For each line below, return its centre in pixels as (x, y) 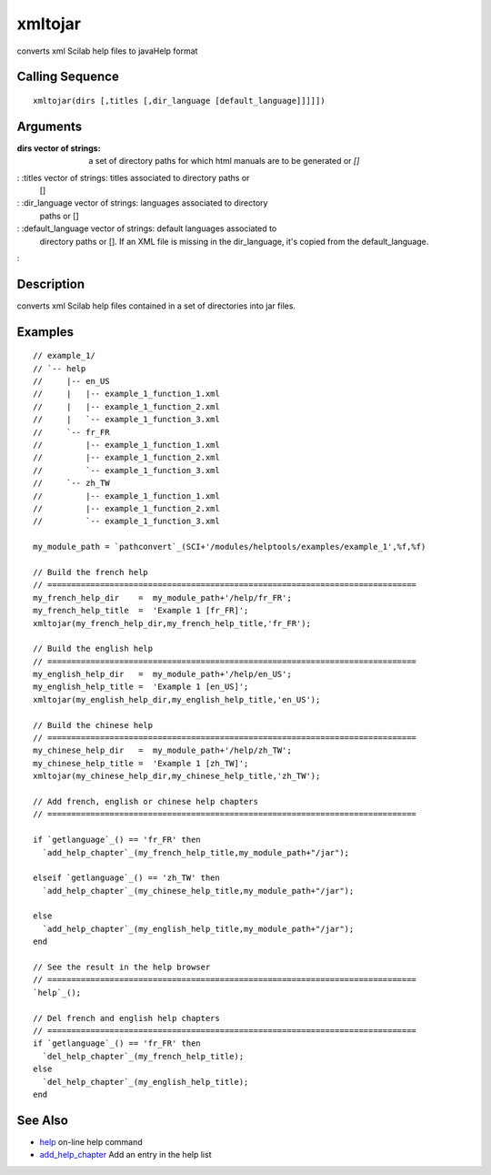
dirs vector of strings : (59, 148)
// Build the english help (93, 649)
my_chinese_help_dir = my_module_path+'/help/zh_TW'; (163, 750)
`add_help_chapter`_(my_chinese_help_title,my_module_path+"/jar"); (198, 891)
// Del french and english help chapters (126, 1018)
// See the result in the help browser (122, 967)
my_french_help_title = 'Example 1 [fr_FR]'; (141, 611)
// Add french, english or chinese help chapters (146, 801)
